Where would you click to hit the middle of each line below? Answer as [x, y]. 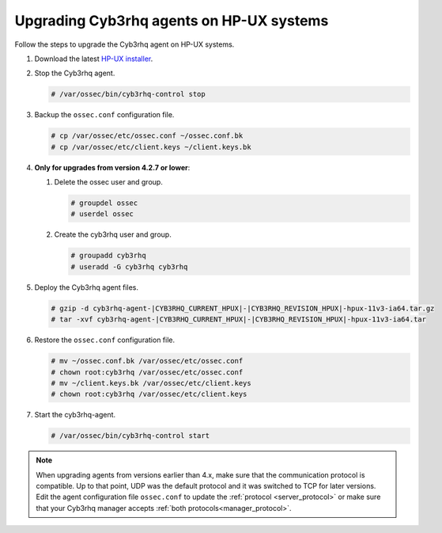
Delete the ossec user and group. [109, 182]
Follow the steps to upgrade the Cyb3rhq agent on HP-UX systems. [125, 44]
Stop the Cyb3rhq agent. [75, 73]
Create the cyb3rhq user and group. [113, 234]
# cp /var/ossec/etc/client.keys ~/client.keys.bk [151, 147]
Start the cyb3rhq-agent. [75, 415]
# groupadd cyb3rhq [108, 256]
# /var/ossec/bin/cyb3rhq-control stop [128, 94]
